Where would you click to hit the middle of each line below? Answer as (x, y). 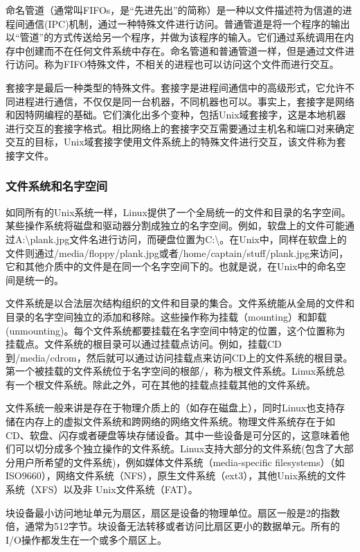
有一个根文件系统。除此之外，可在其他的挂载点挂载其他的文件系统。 (161, 384)
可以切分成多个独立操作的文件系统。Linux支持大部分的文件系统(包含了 (174, 448)
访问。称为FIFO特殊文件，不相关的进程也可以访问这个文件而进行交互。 (177, 64)
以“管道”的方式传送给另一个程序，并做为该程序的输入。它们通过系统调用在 (175, 37)
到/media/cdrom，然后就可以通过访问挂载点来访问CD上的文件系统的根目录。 (179, 357)
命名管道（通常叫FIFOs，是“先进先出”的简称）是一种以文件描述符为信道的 (174, 10)
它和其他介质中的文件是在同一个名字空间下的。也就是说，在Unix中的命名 (171, 266)
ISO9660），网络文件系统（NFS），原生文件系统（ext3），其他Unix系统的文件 (176, 475)
